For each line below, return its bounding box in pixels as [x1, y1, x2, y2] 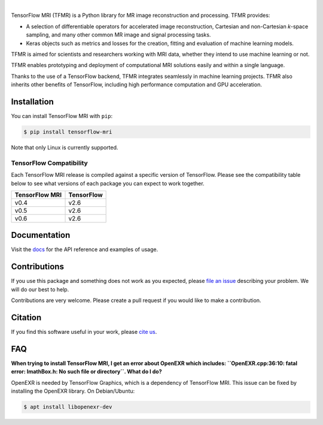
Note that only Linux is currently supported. [11, 144, 118, 151]
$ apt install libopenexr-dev [23, 403, 112, 411]
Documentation [11, 230, 71, 240]
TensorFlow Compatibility [11, 159, 88, 167]
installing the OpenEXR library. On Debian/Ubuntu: [11, 387, 135, 395]
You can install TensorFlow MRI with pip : [11, 113, 113, 120]
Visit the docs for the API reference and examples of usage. [11, 246, 159, 253]
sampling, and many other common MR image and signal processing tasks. [26, 31, 211, 38]
